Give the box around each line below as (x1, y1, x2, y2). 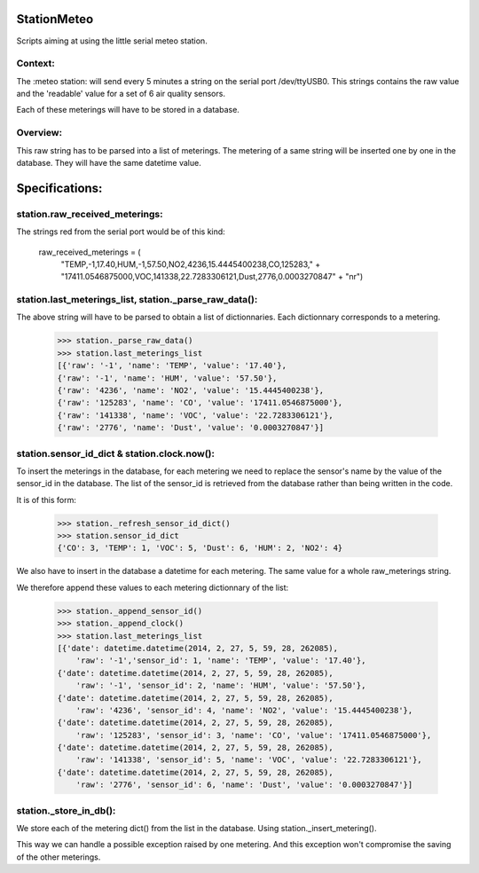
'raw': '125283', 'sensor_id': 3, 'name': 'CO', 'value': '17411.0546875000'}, (75, 730, 432, 740)
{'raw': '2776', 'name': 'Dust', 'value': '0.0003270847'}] (57, 422, 325, 433)
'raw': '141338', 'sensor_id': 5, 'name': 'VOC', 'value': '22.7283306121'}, (75, 755, 423, 765)
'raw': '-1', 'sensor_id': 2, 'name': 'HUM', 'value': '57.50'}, (75, 680, 366, 691)
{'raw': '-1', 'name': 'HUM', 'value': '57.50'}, (57, 373, 278, 383)
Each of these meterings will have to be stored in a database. (16, 105, 239, 115)
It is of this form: (16, 494, 77, 505)
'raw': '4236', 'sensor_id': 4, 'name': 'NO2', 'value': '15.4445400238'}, (75, 705, 413, 715)
